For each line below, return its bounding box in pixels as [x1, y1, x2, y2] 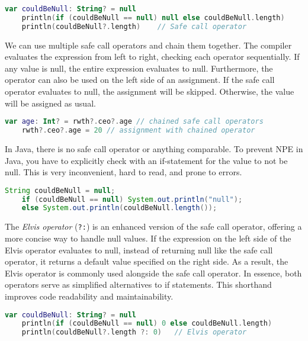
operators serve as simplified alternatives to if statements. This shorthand [5, 278, 272, 291]
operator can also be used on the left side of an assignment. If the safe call [5, 73, 275, 86]
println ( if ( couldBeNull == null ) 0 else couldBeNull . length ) [21, 319, 272, 328]
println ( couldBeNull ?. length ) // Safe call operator [21, 22, 247, 31]
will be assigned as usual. [5, 96, 96, 109]
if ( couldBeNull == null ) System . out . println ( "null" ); [21, 195, 243, 204]
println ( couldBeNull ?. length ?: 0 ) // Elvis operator [21, 328, 247, 337]
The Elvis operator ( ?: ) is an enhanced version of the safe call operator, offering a [5, 220, 302, 233]
